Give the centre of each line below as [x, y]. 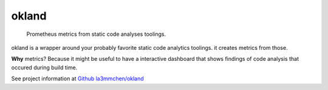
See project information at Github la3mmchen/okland [77, 78]
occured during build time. [44, 67]
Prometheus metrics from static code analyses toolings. [96, 34]
